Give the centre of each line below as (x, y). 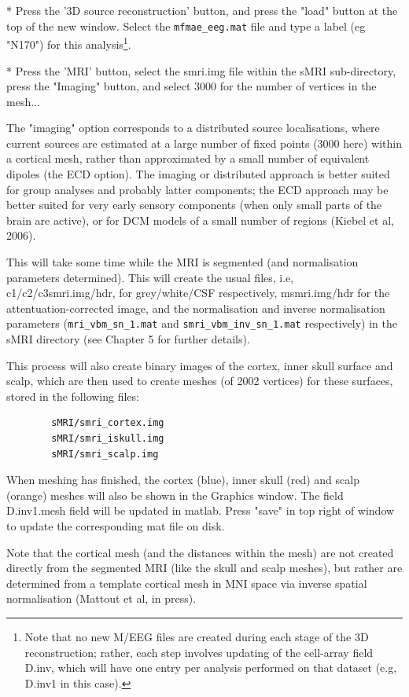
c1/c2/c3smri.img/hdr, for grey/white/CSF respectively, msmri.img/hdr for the (198, 293)
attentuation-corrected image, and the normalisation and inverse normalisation (196, 308)
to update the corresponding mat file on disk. (116, 526)
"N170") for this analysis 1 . (69, 43)
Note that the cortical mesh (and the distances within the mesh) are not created (200, 552)
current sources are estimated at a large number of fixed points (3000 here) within (204, 143)
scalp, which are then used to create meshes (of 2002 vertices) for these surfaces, (200, 381)
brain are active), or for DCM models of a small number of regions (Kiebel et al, (200, 220)
